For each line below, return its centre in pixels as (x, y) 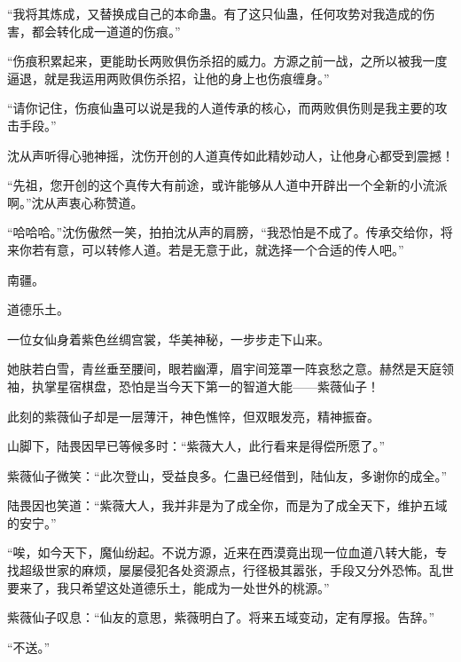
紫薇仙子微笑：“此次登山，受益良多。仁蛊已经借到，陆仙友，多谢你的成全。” (227, 475)
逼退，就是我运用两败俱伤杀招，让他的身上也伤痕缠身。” (168, 78)
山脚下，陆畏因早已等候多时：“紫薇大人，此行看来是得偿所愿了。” (196, 446)
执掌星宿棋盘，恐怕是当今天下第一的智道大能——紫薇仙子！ (205, 386)
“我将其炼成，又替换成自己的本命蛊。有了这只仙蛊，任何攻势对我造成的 (215, 13)
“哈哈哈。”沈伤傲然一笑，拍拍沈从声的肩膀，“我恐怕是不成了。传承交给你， (224, 232)
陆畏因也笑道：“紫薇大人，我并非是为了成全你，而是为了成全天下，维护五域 (227, 505)
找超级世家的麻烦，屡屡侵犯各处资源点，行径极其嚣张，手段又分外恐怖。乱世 (230, 570)
